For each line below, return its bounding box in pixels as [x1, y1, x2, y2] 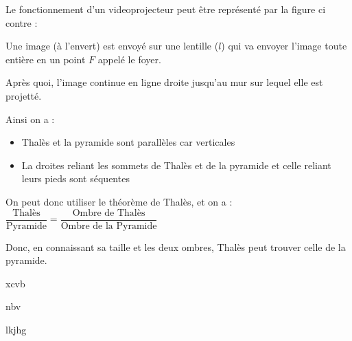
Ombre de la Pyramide [60, 221, 157, 231]
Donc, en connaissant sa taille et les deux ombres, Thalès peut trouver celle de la [5, 239, 346, 254]
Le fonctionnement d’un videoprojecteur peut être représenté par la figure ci [5, 2, 326, 16]
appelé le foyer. [97, 52, 161, 66]
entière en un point [5, 52, 86, 66]
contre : [5, 15, 38, 30]
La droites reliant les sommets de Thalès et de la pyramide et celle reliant [21, 157, 331, 172]
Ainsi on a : [5, 111, 55, 126]
